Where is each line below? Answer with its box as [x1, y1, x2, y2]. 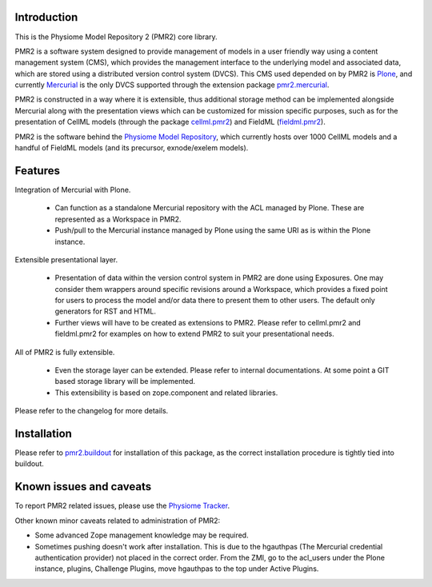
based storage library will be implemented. [54, 377, 196, 386]
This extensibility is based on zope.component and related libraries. [54, 388, 278, 397]
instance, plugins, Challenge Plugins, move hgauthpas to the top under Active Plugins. [34, 564, 319, 573]
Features [14, 164, 60, 178]
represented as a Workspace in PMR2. [54, 214, 182, 224]
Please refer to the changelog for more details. [14, 406, 169, 416]
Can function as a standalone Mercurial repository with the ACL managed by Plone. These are [54, 203, 365, 213]
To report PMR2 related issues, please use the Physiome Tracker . [14, 501, 230, 511]
